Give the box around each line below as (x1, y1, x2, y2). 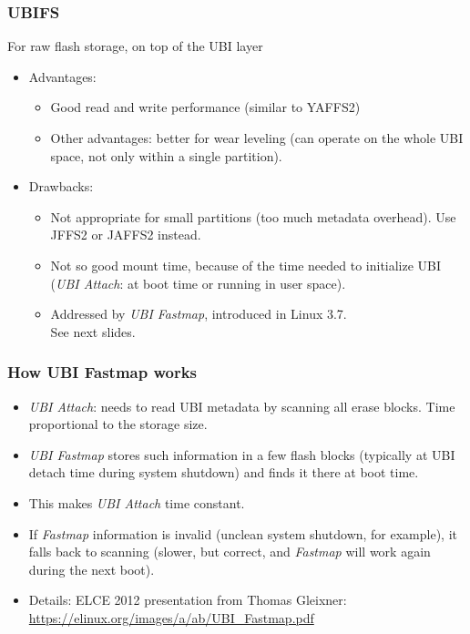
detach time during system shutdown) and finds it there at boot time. (28, 463, 419, 482)
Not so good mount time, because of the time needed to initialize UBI (50, 255, 442, 274)
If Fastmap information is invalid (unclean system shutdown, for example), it (28, 524, 458, 543)
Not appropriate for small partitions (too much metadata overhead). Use (50, 207, 456, 226)
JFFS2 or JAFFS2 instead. (50, 225, 201, 244)
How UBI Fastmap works (7, 361, 198, 383)
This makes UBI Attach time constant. (28, 493, 245, 512)
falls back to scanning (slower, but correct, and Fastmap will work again (28, 542, 431, 561)
